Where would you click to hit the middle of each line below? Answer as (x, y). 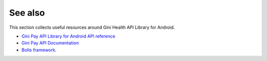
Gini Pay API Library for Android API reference (68, 36)
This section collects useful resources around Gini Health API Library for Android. (92, 27)
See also (27, 13)
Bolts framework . (39, 50)
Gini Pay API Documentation (50, 43)
